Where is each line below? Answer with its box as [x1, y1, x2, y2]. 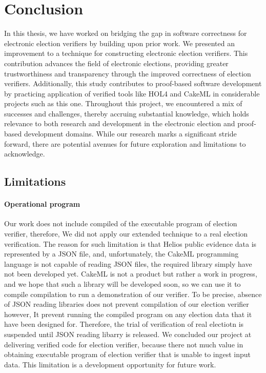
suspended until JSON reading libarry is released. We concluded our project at [4, 328, 252, 339]
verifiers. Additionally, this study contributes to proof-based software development [4, 78, 262, 89]
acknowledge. [4, 148, 45, 159]
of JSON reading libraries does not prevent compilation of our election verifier [4, 299, 249, 309]
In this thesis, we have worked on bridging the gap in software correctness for [4, 28, 247, 38]
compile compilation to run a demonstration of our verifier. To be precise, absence [4, 288, 262, 299]
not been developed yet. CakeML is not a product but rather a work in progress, [4, 268, 257, 279]
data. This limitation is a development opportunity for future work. [4, 359, 216, 369]
